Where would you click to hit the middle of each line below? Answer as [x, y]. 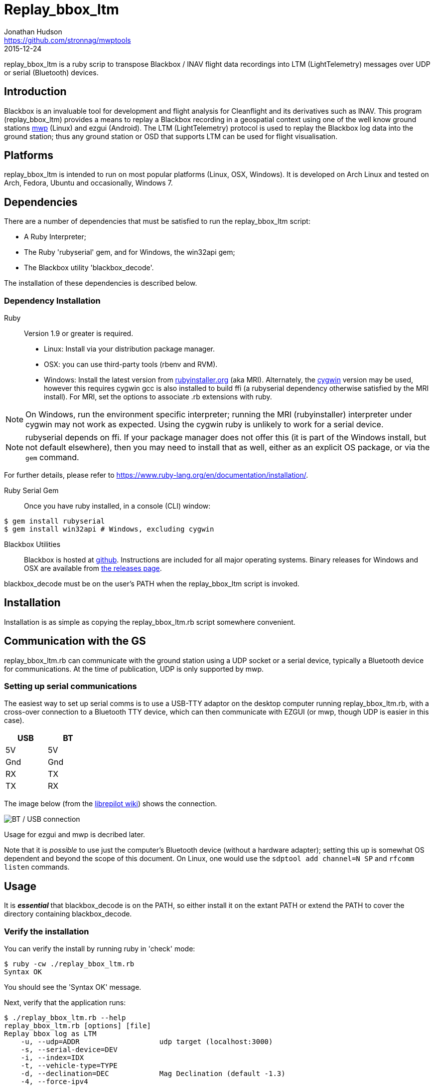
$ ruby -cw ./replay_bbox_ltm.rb [69, 964]
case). [14, 721]
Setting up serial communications [71, 686]
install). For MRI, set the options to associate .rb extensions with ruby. [158, 397]
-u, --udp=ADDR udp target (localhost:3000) [147, 1042]
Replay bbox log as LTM [50, 1034]
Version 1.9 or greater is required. [79, 334]
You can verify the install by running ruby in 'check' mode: [100, 949]
